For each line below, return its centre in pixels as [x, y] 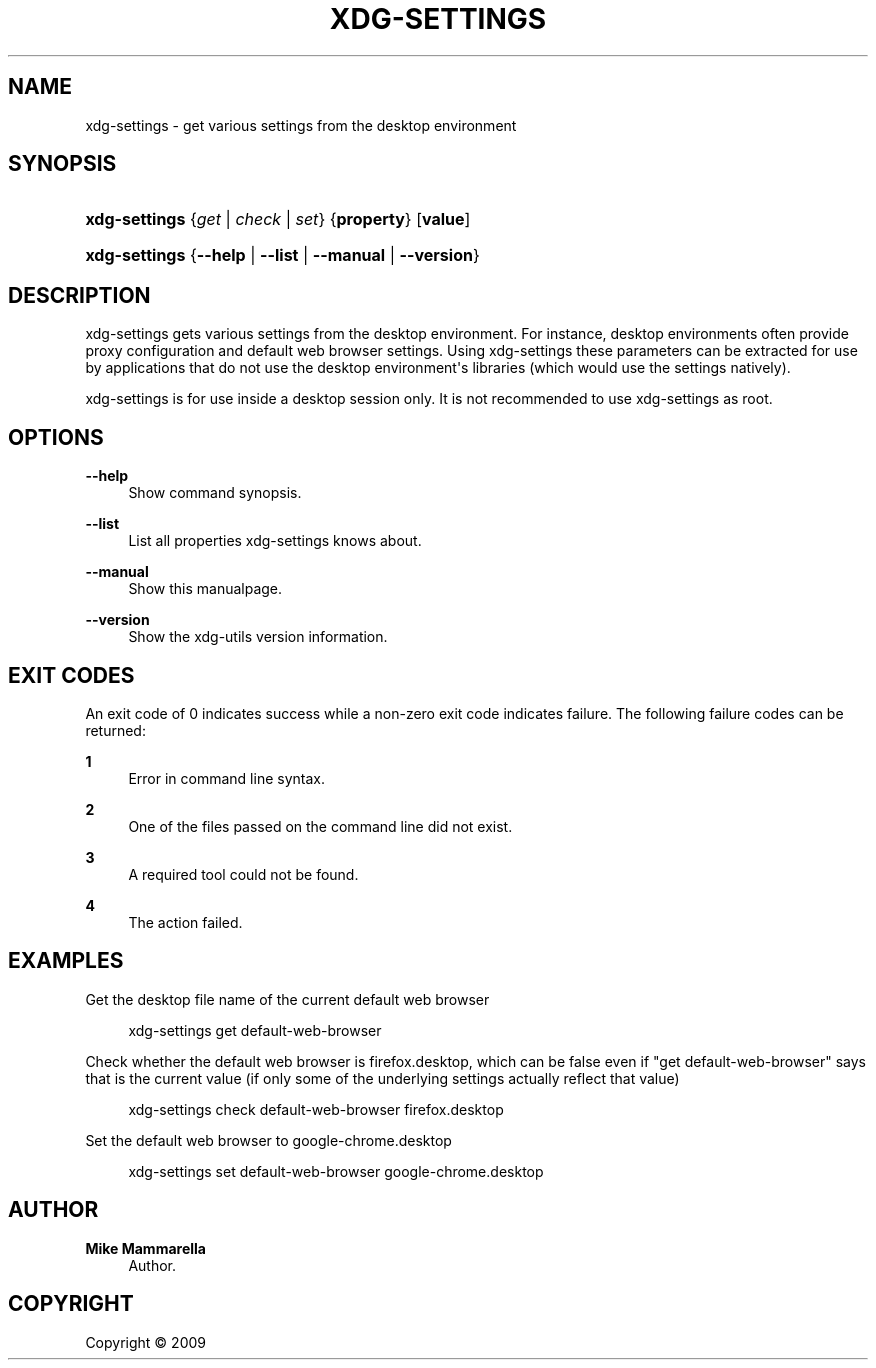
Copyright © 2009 [145, 1342]
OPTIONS [56, 437]
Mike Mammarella [145, 1248]
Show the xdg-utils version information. [258, 637]
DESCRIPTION [79, 295]
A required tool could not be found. [243, 874]
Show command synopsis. [215, 493]
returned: [115, 730]
